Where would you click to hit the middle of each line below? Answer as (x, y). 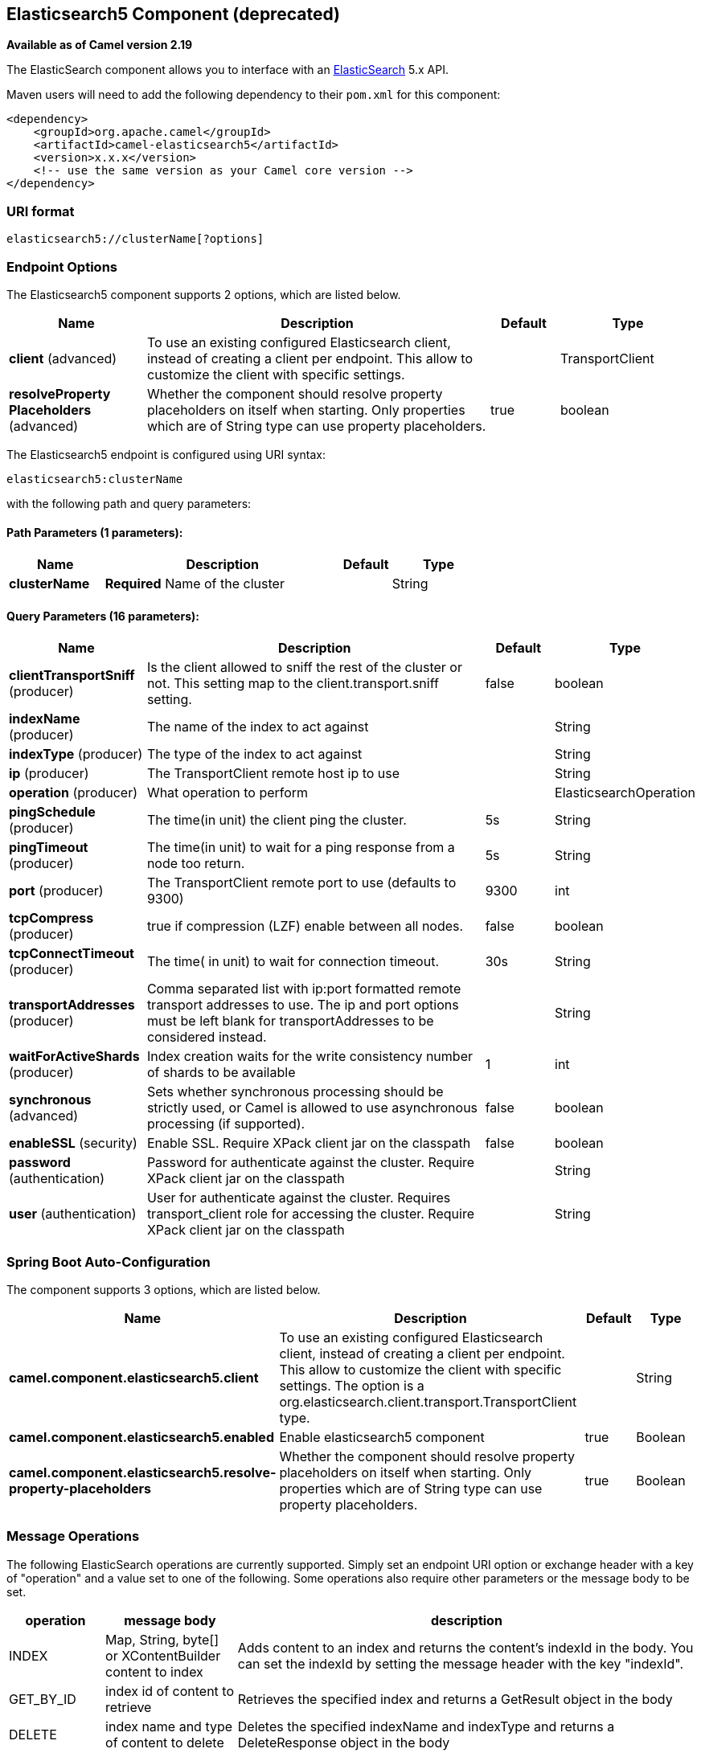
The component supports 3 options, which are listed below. (164, 1290)
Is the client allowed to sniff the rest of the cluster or (304, 668)
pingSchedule (52, 812)
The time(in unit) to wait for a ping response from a (301, 848)
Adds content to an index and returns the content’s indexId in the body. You (465, 1647)
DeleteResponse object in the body (344, 1742)
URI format (41, 211)
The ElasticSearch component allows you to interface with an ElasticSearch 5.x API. (228, 70)
